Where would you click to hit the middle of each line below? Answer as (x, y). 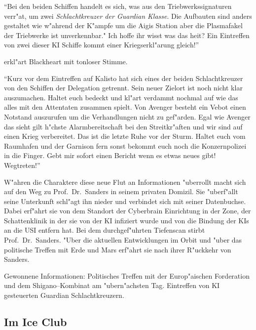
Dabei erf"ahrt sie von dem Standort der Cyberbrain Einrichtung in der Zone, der (128, 211)
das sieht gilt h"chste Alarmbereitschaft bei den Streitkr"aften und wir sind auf (123, 126)
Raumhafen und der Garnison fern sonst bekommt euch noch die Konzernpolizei (125, 145)
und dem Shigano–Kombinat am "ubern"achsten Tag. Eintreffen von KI (112, 285)
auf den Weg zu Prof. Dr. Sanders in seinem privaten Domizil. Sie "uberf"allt (121, 191)
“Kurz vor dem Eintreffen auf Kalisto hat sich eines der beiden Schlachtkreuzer (124, 78)
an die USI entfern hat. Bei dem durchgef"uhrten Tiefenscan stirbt (105, 230)
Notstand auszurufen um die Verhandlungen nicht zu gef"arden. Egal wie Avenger (127, 116)
